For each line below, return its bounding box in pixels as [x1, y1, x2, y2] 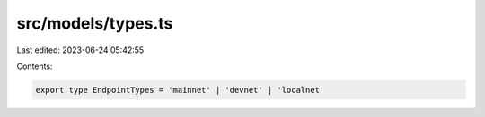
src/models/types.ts [16, 13, 173, 33]
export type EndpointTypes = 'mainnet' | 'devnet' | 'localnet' [35, 85, 325, 95]
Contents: [16, 61, 53, 71]
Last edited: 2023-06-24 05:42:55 [16, 45, 145, 55]
